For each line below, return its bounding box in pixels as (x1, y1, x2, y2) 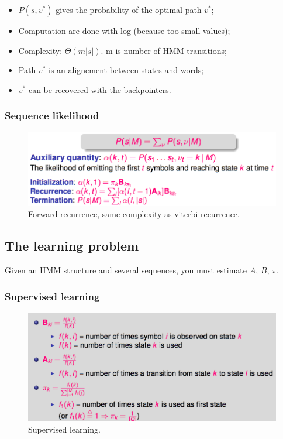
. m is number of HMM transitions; (101, 44, 227, 56)
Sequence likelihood (5, 108, 99, 123)
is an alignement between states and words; (48, 64, 204, 76)
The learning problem (5, 236, 139, 255)
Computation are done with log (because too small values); (18, 25, 230, 36)
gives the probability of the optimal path (56, 4, 202, 15)
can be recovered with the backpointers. (28, 83, 171, 95)
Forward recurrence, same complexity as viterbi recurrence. (28, 208, 240, 220)
